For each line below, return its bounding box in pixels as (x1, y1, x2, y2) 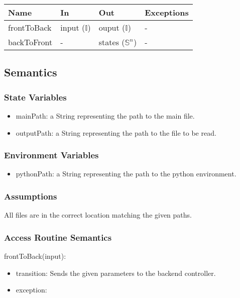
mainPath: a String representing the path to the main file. (16, 111, 195, 121)
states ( (98, 36, 125, 48)
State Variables (4, 90, 67, 103)
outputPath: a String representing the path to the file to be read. (16, 127, 216, 138)
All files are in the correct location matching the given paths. (4, 210, 192, 220)
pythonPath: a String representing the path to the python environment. (16, 168, 236, 179)
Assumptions (4, 189, 57, 202)
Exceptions (145, 7, 189, 18)
